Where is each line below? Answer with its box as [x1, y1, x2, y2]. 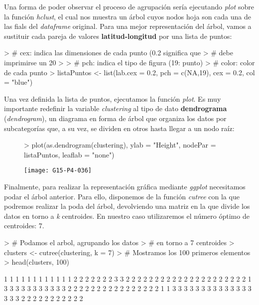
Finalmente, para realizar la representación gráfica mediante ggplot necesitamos [4, 181, 246, 191]
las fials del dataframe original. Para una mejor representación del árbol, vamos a [4, 21, 252, 31]
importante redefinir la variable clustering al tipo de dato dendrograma [4, 103, 227, 114]
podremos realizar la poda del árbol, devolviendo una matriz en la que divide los [4, 201, 250, 211]
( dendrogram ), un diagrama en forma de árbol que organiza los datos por [4, 113, 227, 123]
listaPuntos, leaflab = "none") [24, 149, 115, 159]
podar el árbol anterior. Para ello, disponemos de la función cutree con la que [4, 191, 240, 201]
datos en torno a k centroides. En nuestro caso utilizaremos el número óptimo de [4, 210, 250, 221]
